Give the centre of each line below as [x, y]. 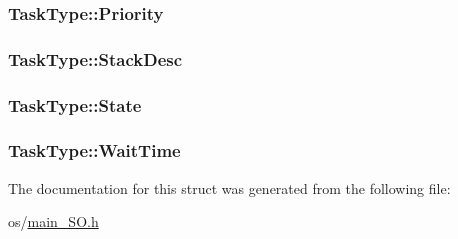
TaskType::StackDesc [95, 58]
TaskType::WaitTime [94, 150]
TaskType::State [75, 104]
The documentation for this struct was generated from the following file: [229, 187]
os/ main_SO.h [53, 221]
